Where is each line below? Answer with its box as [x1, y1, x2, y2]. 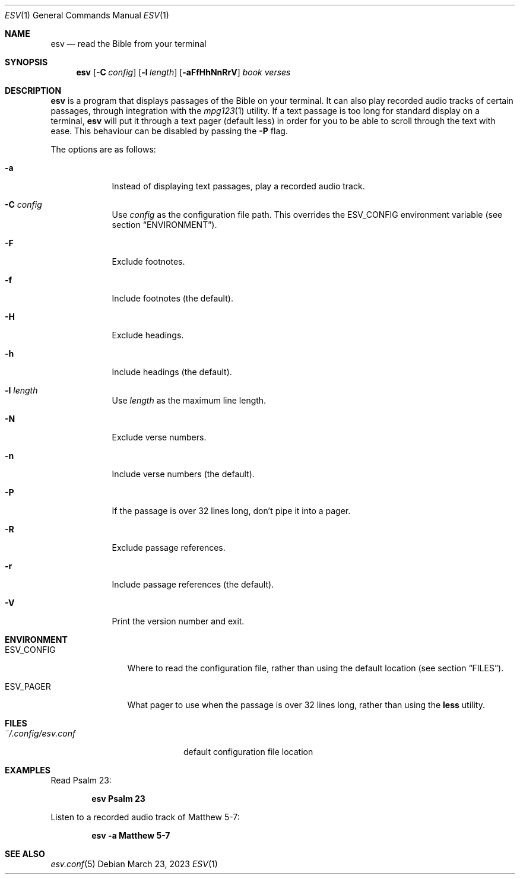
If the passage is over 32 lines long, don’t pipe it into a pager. [112, 506, 351, 516]
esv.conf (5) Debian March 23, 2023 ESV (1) [50, 859, 218, 869]
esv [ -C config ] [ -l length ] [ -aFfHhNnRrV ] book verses [76, 67, 291, 77]
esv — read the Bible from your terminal [50, 39, 207, 49]
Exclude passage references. [112, 542, 226, 553]
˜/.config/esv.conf [5, 728, 76, 738]
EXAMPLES [5, 765, 50, 775]
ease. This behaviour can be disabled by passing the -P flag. [50, 126, 288, 136]
